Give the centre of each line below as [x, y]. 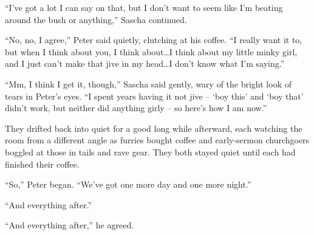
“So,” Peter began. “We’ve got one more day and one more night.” [128, 184]
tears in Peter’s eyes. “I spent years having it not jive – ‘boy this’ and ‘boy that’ [154, 96]
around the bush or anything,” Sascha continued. [96, 19]
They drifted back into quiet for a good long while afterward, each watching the [154, 128]
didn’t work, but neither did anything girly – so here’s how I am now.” [136, 108]
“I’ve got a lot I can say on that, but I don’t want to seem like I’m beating [144, 7]
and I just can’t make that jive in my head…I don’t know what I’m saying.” [145, 63]
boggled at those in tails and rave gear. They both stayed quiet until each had [150, 152]
